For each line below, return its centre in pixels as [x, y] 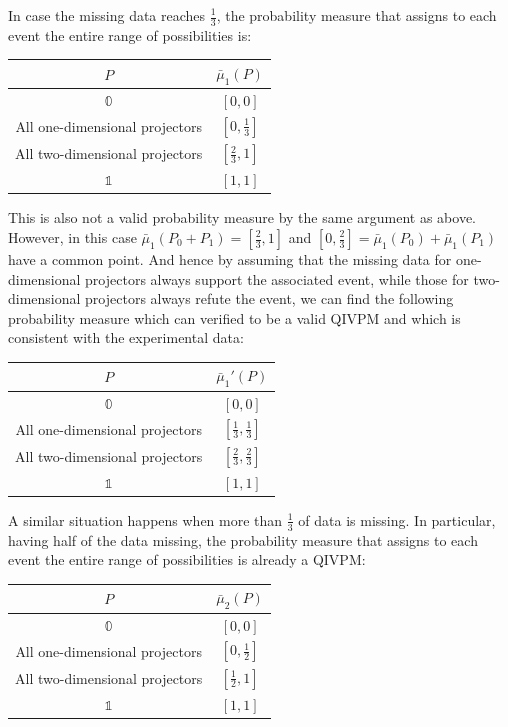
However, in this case [72, 237]
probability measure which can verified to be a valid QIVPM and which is [234, 317]
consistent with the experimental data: [126, 337]
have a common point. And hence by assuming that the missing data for [230, 259]
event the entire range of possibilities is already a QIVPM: [187, 559]
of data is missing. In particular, [397, 519]
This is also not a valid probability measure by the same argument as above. [242, 217]
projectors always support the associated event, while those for [277, 278]
